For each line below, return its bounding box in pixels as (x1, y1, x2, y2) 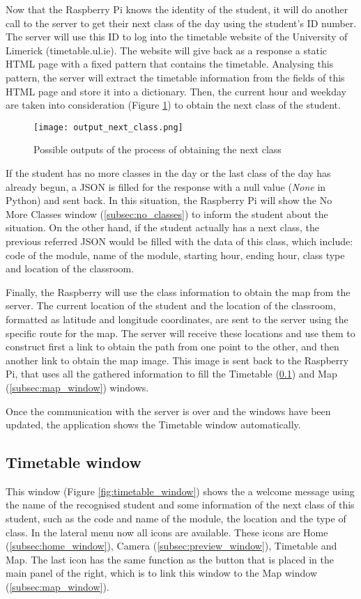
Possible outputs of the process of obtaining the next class (33, 142, 282, 157)
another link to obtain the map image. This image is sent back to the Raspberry (6, 352, 349, 367)
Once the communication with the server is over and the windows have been (6, 403, 331, 418)
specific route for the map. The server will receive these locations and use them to (6, 325, 355, 340)
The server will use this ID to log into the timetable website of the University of (6, 29, 348, 44)
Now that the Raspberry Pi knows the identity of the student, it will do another (6, 2, 348, 16)
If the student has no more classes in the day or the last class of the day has (6, 166, 331, 180)
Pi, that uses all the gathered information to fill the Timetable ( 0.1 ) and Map (6, 366, 337, 381)
